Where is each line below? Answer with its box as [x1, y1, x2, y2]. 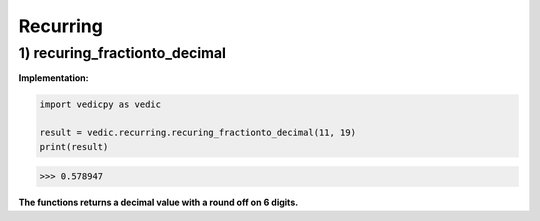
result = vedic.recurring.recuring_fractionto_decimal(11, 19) [39, 127, 357, 139]
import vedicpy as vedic [39, 99, 162, 110]
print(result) [39, 141, 109, 152]
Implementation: [18, 72, 89, 84]
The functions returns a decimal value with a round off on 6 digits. [18, 196, 299, 209]
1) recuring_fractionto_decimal [18, 44, 227, 62]
